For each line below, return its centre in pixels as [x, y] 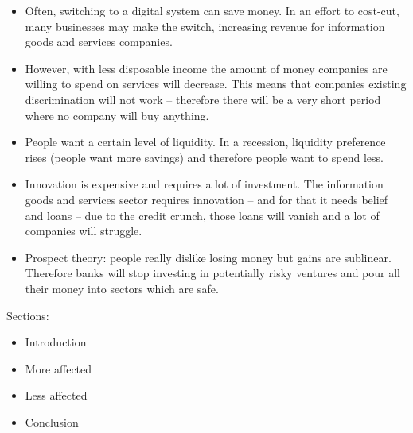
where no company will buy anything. [117, 115]
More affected [58, 368]
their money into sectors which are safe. [122, 288]
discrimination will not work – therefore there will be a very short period [203, 99]
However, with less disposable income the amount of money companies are [206, 68]
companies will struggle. [84, 231]
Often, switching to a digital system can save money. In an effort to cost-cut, [212, 10]
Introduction [56, 342]
